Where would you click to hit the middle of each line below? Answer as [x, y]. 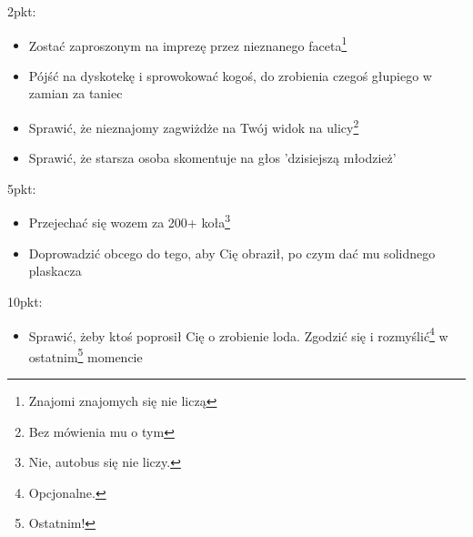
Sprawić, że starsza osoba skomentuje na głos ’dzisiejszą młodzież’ [212, 158]
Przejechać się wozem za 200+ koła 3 [129, 221]
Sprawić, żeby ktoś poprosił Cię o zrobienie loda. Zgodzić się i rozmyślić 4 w [238, 334]
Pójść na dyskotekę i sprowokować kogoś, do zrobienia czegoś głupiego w [230, 75]
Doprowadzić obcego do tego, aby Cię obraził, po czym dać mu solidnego [232, 253]
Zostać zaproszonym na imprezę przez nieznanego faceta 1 [188, 44]
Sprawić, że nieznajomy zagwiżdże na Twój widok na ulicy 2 [194, 126]
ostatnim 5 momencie [86, 355]
